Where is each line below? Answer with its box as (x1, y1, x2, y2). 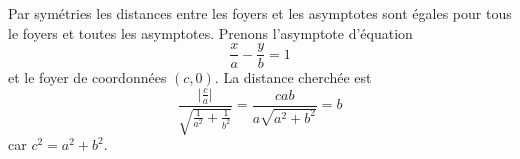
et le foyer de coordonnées (8, 67, 167, 88)
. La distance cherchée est (214, 67, 372, 88)
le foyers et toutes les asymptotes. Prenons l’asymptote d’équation (8, 22, 413, 43)
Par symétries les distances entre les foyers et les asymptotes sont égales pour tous (8, 3, 512, 23)
